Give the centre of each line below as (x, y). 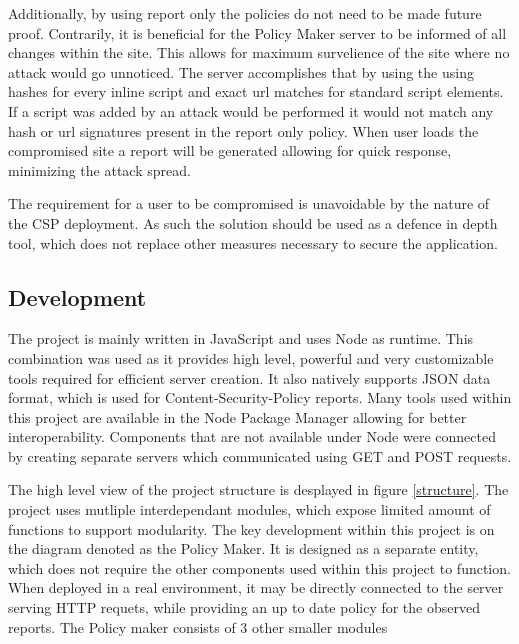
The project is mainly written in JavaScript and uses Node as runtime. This (241, 338)
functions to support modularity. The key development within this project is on (251, 528)
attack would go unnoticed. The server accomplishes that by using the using (241, 71)
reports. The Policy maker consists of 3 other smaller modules (198, 626)
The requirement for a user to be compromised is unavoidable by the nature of (249, 203)
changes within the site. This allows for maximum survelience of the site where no (259, 52)
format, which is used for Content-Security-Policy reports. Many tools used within (260, 397)
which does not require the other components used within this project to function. (259, 567)
